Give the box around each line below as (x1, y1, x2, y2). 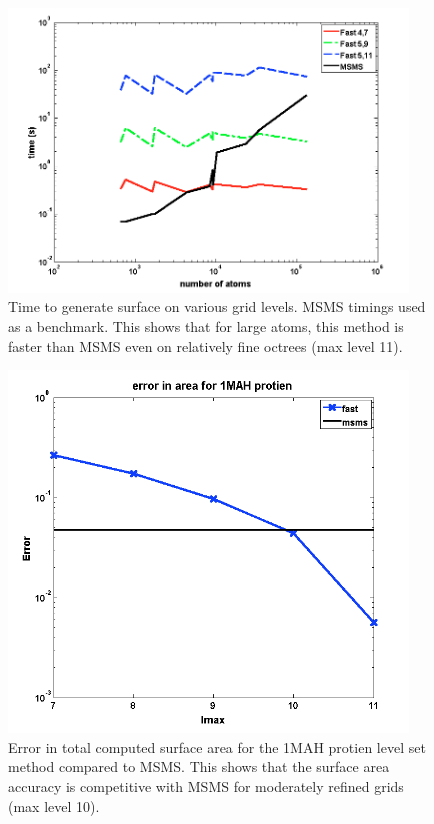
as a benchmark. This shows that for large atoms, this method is (8, 315, 404, 336)
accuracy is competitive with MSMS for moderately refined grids (8, 775, 404, 796)
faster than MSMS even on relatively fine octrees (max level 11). (8, 335, 403, 356)
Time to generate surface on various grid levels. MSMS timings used (8, 296, 426, 317)
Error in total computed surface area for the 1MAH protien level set (8, 736, 426, 757)
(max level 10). (8, 795, 100, 816)
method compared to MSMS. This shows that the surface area (8, 756, 390, 777)
